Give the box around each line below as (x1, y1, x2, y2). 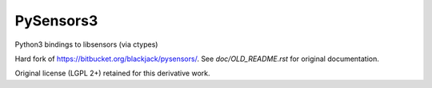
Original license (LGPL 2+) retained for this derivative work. (14, 68, 211, 78)
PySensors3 (14, 12, 98, 29)
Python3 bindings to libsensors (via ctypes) (14, 40, 158, 49)
